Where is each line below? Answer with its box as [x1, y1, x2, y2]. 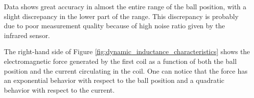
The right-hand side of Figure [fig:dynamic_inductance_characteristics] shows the [4, 46, 250, 57]
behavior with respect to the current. [4, 84, 115, 95]
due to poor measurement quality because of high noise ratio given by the [4, 20, 225, 31]
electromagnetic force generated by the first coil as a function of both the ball [4, 56, 237, 66]
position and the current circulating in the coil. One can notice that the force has [4, 65, 248, 76]
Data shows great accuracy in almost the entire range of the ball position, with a [4, 1, 247, 11]
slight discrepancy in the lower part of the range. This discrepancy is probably [4, 11, 239, 21]
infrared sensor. [4, 30, 50, 40]
